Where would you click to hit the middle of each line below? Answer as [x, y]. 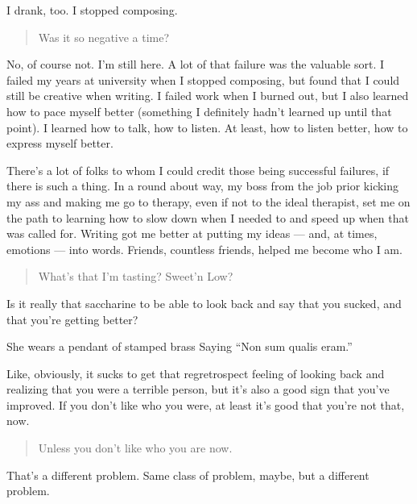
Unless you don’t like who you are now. [135, 448]
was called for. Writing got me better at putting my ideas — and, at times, [192, 233]
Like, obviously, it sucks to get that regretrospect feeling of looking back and [196, 373]
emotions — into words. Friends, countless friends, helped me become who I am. [204, 249]
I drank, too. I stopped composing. [92, 10]
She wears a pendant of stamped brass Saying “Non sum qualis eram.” [180, 346]
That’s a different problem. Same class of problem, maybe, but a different [188, 475]
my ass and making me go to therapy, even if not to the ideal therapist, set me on [208, 201]
